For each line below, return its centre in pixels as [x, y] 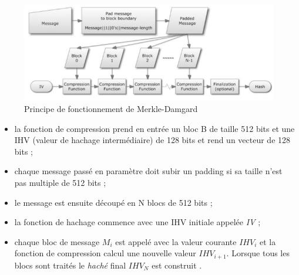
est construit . [177, 265]
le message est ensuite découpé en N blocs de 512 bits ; [113, 202]
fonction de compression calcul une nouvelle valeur [105, 253]
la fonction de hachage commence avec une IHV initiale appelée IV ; [137, 222]
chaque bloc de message [57, 241]
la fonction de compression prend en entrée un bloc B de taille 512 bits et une [154, 128]
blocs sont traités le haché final [70, 265]
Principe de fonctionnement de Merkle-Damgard [111, 109]
